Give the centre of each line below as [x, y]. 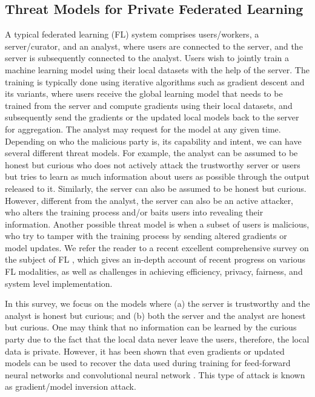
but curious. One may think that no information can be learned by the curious [151, 327]
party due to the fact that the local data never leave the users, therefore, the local [157, 339]
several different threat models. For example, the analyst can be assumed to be [151, 153]
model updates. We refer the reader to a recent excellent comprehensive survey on [157, 247]
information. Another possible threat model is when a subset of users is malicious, [157, 224]
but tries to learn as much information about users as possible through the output [157, 176]
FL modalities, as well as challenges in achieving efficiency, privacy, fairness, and [154, 271]
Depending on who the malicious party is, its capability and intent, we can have [153, 141]
